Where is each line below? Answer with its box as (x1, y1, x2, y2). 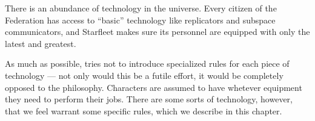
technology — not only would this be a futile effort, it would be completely (5, 69, 283, 81)
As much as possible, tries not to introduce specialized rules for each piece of (5, 57, 290, 70)
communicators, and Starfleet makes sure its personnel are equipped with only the (5, 25, 310, 38)
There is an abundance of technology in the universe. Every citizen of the (5, 2, 277, 14)
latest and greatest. (5, 37, 76, 49)
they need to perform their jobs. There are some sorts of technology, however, (5, 93, 293, 105)
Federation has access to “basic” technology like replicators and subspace (5, 13, 276, 26)
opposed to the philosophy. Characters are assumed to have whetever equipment (5, 81, 302, 93)
